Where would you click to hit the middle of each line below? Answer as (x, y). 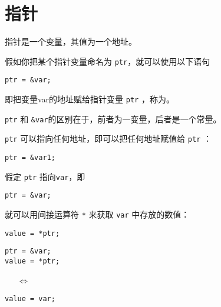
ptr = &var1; (30, 158)
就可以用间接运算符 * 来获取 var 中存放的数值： (97, 214)
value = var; (30, 299)
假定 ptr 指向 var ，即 (45, 176)
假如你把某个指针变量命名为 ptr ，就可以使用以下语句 (108, 61)
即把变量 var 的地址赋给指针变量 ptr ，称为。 (90, 99)
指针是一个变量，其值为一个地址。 (71, 41)
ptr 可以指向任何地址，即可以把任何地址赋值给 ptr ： (108, 139)
